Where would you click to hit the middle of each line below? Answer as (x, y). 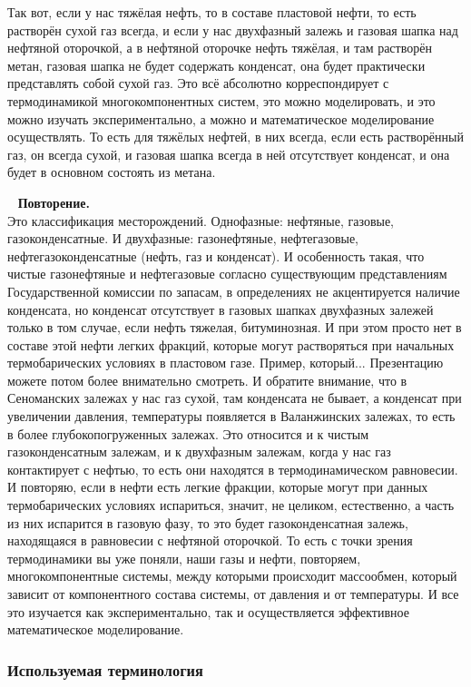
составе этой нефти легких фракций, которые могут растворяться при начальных (231, 344)
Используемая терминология (105, 669)
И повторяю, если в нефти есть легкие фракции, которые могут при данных (218, 487)
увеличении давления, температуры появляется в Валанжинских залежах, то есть (231, 416)
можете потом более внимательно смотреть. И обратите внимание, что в (207, 380)
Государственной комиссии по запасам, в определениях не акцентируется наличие (234, 291)
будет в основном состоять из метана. (112, 172)
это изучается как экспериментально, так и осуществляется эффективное (208, 611)
